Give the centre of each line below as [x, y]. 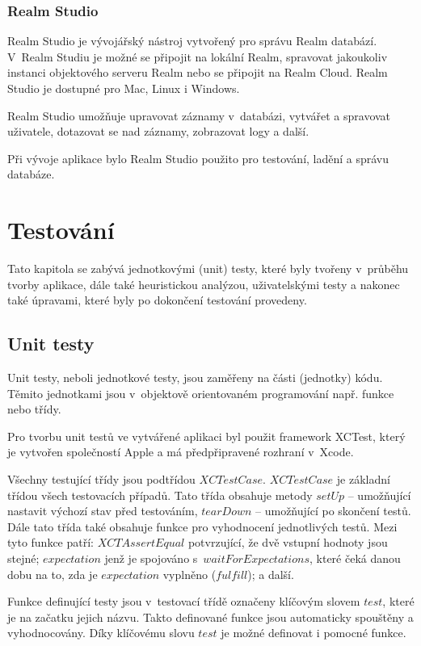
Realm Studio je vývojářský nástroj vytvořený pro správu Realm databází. [192, 41]
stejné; [23, 558]
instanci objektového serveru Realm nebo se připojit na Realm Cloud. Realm [198, 72]
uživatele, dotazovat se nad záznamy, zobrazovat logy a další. [158, 131]
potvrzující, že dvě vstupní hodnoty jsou [288, 542]
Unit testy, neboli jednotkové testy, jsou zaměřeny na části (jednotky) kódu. [195, 378]
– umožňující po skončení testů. [333, 511]
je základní [363, 479]
